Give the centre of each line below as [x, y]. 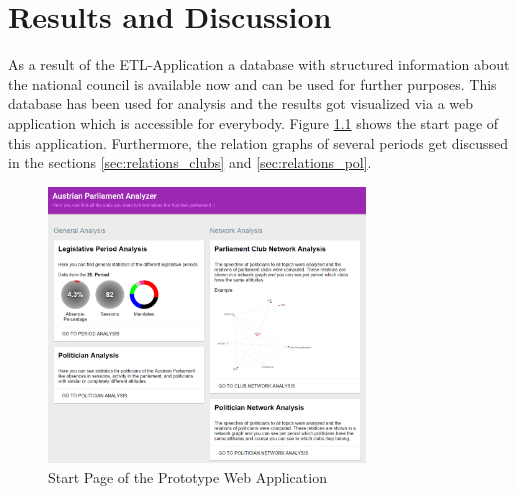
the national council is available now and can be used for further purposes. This [252, 83]
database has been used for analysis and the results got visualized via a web [241, 103]
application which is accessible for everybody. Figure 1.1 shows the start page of [253, 122]
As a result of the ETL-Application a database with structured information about [259, 64]
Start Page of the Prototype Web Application [187, 476]
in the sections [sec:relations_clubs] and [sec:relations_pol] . [190, 162]
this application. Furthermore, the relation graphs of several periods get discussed [258, 142]
